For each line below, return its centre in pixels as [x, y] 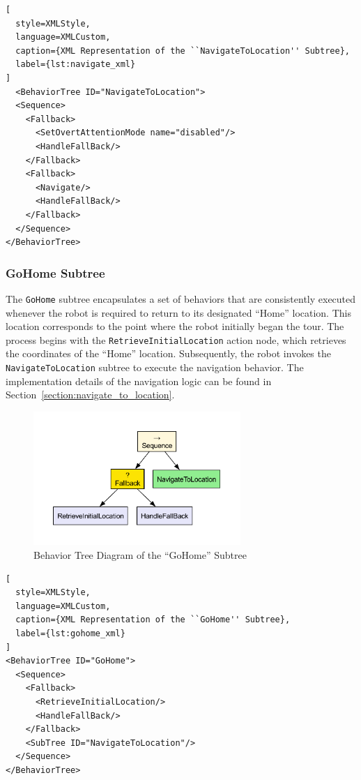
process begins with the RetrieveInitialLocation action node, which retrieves [176, 339]
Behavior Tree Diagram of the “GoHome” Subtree [140, 554]
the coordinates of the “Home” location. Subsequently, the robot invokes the [168, 353]
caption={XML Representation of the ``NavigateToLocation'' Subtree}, [183, 51]
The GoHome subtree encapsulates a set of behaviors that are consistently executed [181, 298]
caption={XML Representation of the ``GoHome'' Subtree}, [153, 620]
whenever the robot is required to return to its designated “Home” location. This [178, 312]
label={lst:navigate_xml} [76, 65]
